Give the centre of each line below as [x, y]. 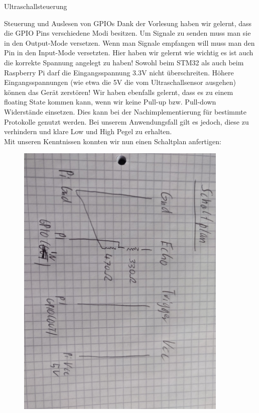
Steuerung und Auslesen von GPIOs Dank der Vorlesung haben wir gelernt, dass [128, 23]
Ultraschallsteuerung [36, 6]
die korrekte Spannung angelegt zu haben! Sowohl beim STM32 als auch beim [124, 62]
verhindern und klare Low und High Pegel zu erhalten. [88, 131]
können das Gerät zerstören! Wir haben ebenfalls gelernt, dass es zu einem [119, 92]
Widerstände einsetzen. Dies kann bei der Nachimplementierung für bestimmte [125, 111]
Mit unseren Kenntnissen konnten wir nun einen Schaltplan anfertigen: [113, 141]
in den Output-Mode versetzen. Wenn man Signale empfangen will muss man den [129, 42]
